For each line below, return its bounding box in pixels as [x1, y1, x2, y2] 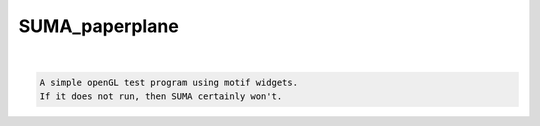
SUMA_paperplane [18, 15, 179, 37]
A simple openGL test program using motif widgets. [39, 76, 299, 88]
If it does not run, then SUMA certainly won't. [39, 90, 283, 102]
